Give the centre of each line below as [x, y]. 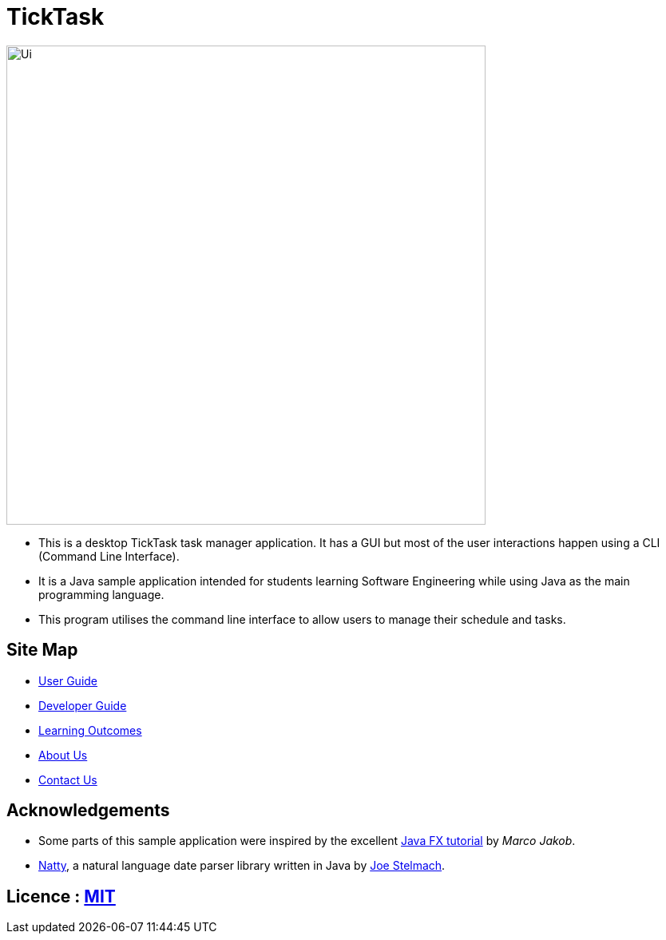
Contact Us [68, 779]
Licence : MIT [61, 896]
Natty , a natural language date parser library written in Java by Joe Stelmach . [242, 866]
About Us [63, 755]
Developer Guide [83, 705]
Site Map [42, 650]
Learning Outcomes [90, 730]
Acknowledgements [88, 811]
